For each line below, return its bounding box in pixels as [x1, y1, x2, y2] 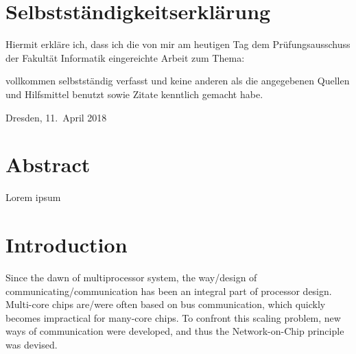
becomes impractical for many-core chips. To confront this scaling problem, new [5, 310, 341, 324]
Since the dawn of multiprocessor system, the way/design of [5, 270, 257, 284]
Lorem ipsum [5, 190, 61, 204]
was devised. [5, 337, 58, 351]
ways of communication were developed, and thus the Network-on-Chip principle [5, 324, 344, 338]
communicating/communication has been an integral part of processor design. [5, 283, 332, 298]
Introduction [5, 231, 128, 258]
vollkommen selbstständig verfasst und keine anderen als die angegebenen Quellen [5, 73, 350, 88]
